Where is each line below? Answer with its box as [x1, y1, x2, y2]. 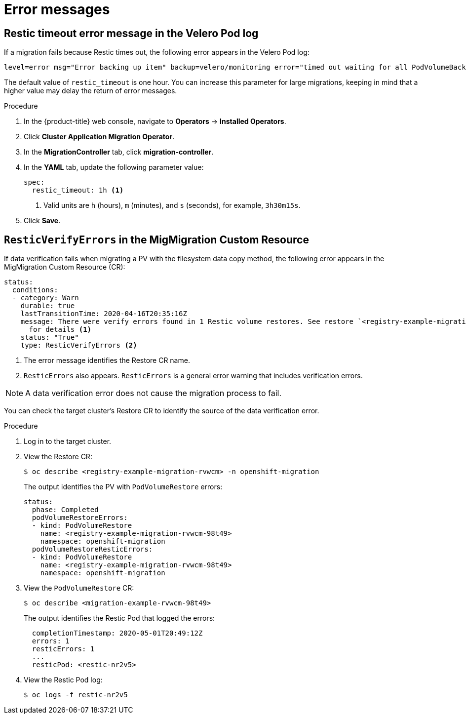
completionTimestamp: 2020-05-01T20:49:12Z [32, 629, 203, 638]
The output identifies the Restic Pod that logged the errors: [24, 614, 215, 623]
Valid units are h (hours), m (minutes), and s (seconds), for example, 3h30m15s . [43, 201, 301, 210]
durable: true [20, 302, 75, 310]
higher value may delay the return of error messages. [4, 86, 177, 95]
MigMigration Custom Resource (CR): [4, 263, 125, 272]
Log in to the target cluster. [24, 437, 112, 446]
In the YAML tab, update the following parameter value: [24, 163, 204, 172]
